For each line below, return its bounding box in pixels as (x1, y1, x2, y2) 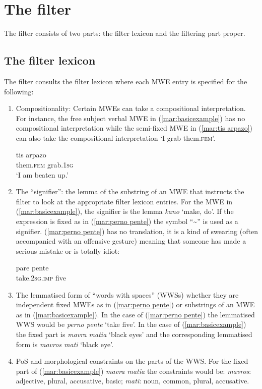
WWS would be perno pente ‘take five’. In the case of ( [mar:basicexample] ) (16, 319, 246, 329)
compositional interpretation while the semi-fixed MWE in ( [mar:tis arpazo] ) (16, 123, 253, 133)
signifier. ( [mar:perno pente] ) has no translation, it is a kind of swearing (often (16, 226, 258, 236)
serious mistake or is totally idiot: (16, 245, 120, 256)
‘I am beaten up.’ (16, 169, 69, 180)
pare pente (16, 262, 49, 273)
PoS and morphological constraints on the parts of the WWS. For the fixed (16, 356, 248, 366)
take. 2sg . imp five (16, 272, 66, 283)
